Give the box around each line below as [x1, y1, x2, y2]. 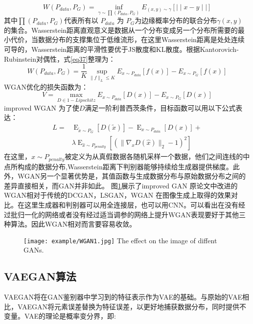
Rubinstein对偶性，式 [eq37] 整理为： [4, 53, 115, 64]
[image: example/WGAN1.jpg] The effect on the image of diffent [23, 235, 217, 245]
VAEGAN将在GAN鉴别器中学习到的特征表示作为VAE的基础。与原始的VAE [4, 292, 242, 302]
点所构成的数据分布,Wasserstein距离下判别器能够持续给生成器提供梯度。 [4, 161, 233, 171]
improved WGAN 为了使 [4, 102, 79, 113]
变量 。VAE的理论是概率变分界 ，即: [4, 311, 116, 321]
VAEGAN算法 [4, 269, 76, 284]
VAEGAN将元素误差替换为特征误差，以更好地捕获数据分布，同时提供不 [17, 301, 246, 311]
